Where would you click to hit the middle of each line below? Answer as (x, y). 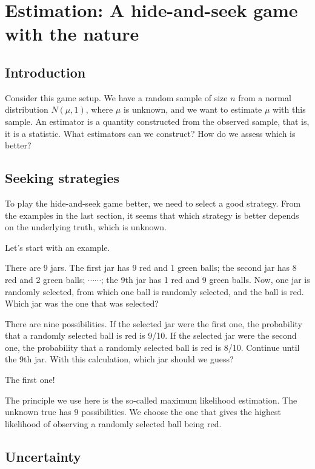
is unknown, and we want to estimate (193, 109)
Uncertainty (43, 456)
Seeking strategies (62, 178)
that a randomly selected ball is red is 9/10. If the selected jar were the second (151, 335)
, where (99, 109)
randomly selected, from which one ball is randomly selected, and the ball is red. (154, 291)
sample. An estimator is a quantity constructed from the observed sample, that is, (157, 121)
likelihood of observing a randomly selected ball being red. (113, 423)
